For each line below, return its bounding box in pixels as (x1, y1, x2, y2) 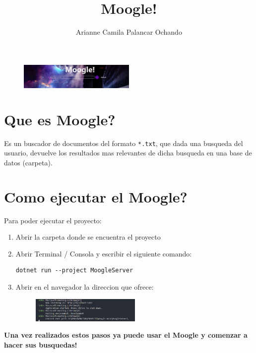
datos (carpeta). (4, 157, 53, 167)
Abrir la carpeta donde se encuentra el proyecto (15, 232, 161, 242)
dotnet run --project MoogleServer (15, 267, 133, 274)
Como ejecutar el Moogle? (4, 186, 188, 206)
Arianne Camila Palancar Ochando (76, 27, 182, 37)
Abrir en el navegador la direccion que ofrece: (15, 281, 154, 292)
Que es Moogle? (4, 109, 116, 129)
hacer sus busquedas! (4, 339, 77, 350)
